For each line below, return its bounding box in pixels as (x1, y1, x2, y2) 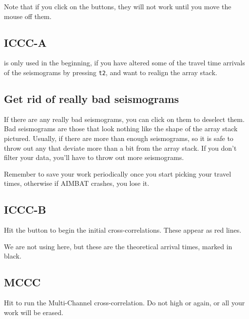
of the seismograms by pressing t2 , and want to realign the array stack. (4, 67, 217, 77)
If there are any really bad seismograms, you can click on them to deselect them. (4, 114, 245, 124)
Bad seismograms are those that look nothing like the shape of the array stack (4, 123, 238, 134)
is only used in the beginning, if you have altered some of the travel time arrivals (4, 58, 245, 68)
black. (4, 251, 21, 261)
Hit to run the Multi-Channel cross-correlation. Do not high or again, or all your (4, 298, 245, 308)
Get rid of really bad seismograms (4, 91, 179, 106)
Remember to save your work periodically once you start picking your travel (4, 168, 231, 179)
